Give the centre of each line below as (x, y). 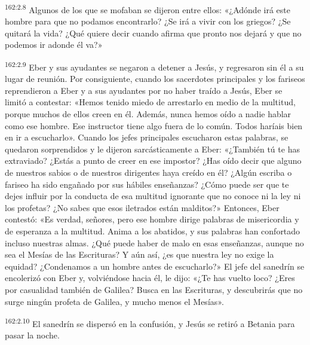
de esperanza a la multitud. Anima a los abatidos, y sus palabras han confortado (153, 231)
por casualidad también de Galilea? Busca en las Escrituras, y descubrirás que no (154, 289)
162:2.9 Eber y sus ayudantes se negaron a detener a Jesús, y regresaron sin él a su (154, 66)
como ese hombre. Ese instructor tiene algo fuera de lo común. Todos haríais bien (154, 125)
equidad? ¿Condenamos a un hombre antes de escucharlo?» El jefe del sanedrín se (155, 266)
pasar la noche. (32, 335)
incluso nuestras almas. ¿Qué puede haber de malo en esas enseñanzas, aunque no (154, 242)
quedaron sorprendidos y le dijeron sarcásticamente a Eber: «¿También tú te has (152, 149)
